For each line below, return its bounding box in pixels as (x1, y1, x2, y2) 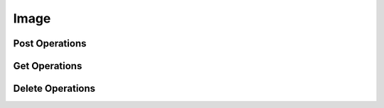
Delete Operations (13, 83, 96, 95)
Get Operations (13, 60, 82, 72)
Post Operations (13, 37, 87, 49)
